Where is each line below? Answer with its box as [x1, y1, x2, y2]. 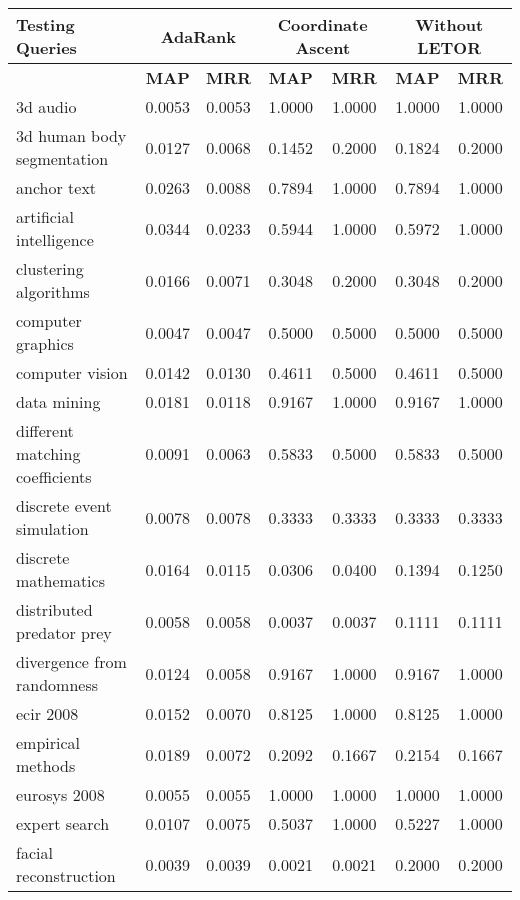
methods [16, 754, 76, 777]
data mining [16, 390, 101, 413]
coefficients [16, 465, 92, 488]
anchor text [16, 176, 97, 199]
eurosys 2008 [16, 783, 105, 806]
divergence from [16, 650, 127, 673]
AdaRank [160, 24, 236, 48]
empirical [16, 731, 81, 754]
